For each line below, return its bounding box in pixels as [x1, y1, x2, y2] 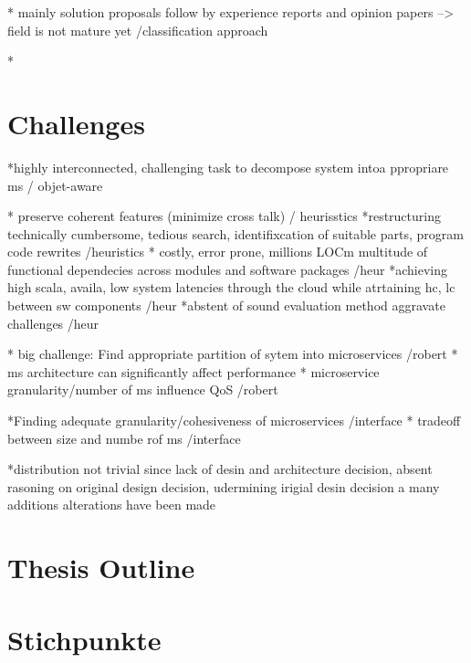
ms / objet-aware [7, 175, 103, 195]
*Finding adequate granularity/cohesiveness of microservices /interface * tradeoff [7, 411, 461, 430]
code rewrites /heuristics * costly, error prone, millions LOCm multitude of [7, 242, 428, 261]
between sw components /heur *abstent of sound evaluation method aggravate [7, 296, 445, 315]
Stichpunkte [7, 620, 162, 658]
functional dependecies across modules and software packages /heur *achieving [7, 259, 448, 279]
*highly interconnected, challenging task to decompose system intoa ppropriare [7, 157, 449, 176]
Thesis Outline [7, 549, 195, 586]
